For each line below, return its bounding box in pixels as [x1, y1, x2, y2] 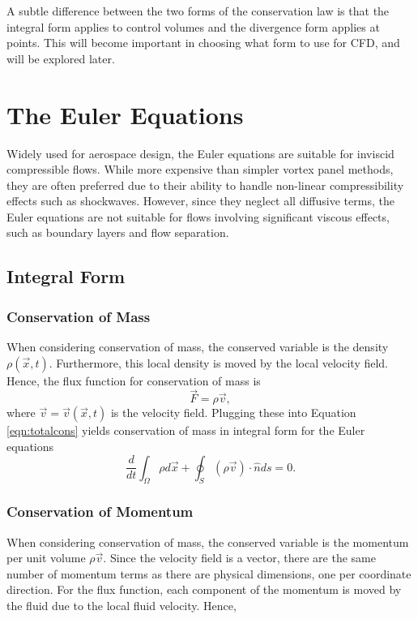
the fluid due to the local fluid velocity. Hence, [6, 597, 237, 614]
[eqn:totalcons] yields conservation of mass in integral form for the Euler [6, 422, 365, 439]
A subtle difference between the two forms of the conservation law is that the [6, 2, 390, 19]
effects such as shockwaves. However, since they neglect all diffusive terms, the [6, 192, 395, 209]
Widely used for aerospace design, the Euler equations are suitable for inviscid [6, 144, 395, 161]
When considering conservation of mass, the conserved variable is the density [6, 338, 389, 355]
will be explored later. [6, 49, 115, 67]
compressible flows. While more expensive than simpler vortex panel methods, [6, 161, 394, 178]
